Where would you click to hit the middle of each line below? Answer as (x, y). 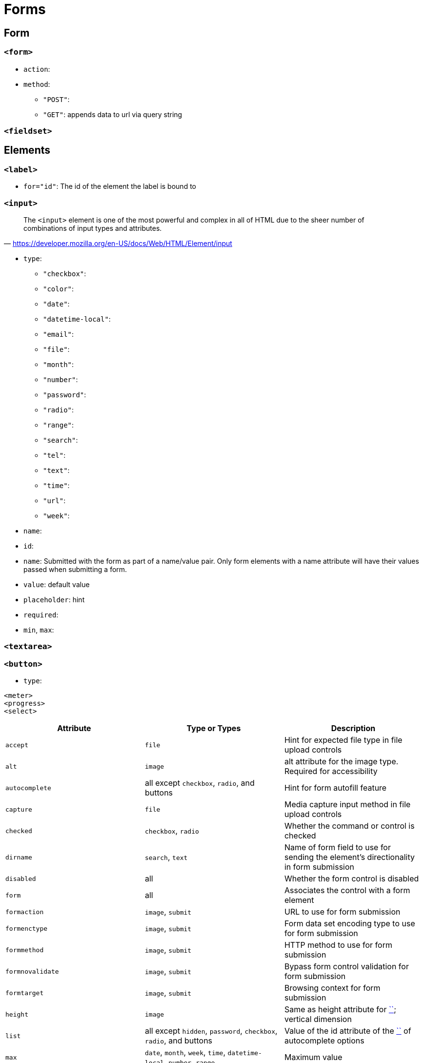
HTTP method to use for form (338, 945)
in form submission (319, 867)
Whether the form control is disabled (352, 879)
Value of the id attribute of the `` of (348, 1031)
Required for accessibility (331, 771)
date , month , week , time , (185, 1053)
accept (17, 745)
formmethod (25, 950)
